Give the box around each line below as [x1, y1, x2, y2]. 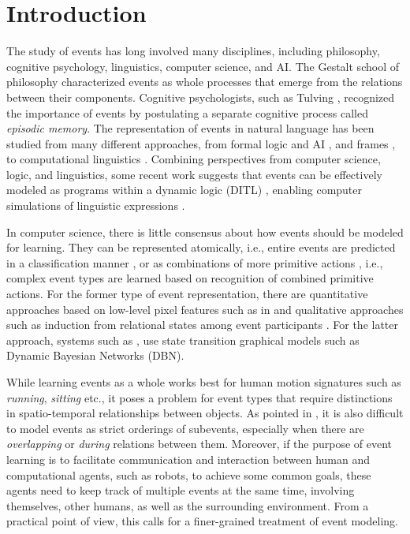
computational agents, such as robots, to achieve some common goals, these [6, 466, 371, 483]
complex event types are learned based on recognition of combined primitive [6, 270, 374, 286]
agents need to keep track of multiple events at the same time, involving [6, 482, 355, 499]
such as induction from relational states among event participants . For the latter [6, 316, 398, 333]
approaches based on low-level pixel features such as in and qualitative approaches [6, 301, 404, 317]
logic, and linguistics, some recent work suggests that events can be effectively [6, 166, 382, 182]
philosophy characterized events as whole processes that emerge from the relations [6, 73, 403, 90]
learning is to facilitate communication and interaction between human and [6, 450, 371, 467]
